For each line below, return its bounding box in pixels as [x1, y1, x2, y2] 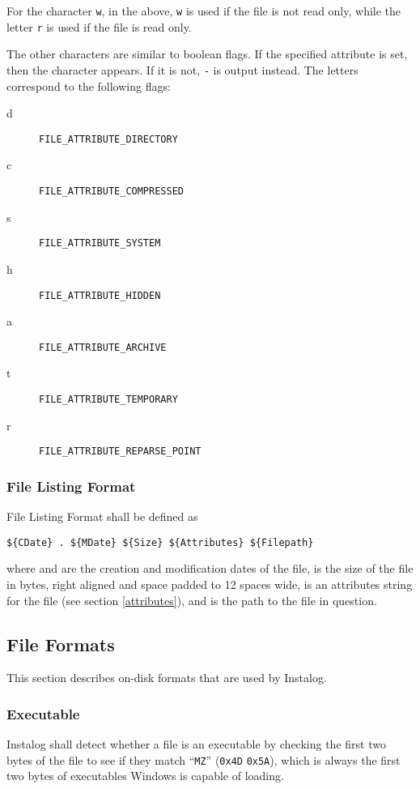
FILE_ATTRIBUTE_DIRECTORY [39, 133, 178, 145]
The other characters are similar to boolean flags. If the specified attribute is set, [6, 45, 408, 62]
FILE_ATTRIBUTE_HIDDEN [39, 289, 161, 301]
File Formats [6, 631, 115, 656]
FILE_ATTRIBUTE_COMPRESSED [39, 186, 184, 197]
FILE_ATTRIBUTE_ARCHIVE [39, 341, 167, 353]
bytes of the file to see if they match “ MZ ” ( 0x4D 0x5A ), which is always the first [6, 751, 401, 768]
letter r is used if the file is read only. [6, 18, 192, 35]
